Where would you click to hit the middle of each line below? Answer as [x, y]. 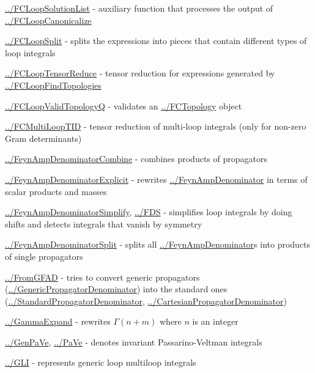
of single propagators [44, 256]
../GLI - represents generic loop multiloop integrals [101, 362]
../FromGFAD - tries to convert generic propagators [102, 277]
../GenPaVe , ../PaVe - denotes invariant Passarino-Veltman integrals [134, 342]
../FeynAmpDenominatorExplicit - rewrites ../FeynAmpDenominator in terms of [156, 179]
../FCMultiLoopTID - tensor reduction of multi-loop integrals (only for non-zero [156, 126]
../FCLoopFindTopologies [53, 85]
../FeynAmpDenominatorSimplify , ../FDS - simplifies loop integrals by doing [149, 212]
